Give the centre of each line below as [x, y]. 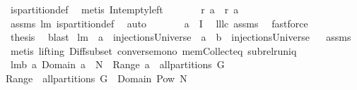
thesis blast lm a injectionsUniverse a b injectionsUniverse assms [181, 37]
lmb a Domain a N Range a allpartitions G [117, 64]
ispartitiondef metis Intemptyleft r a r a [124, 9]
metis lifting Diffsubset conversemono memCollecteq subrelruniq [153, 50]
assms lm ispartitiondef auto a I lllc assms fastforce [159, 23]
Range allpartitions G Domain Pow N [96, 78]
